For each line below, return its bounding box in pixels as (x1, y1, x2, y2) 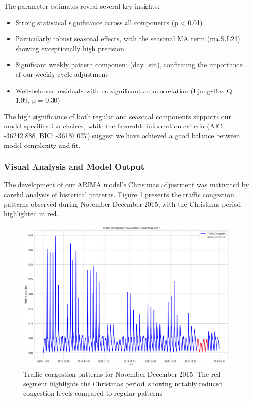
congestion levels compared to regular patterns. (23, 388, 164, 398)
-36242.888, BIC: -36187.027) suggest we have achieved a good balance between (4, 130, 240, 140)
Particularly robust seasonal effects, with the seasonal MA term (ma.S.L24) (15, 34, 240, 44)
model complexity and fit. (4, 140, 81, 150)
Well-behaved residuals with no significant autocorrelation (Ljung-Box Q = (15, 85, 240, 95)
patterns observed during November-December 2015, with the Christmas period (4, 199, 241, 209)
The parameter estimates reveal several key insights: (4, 1, 160, 11)
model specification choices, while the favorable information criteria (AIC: (4, 121, 224, 131)
